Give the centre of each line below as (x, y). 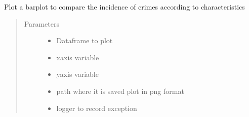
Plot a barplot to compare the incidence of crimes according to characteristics (124, 7)
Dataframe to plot (85, 40)
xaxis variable (78, 57)
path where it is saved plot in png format (120, 91)
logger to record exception (97, 108)
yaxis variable (77, 74)
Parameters (41, 23)
